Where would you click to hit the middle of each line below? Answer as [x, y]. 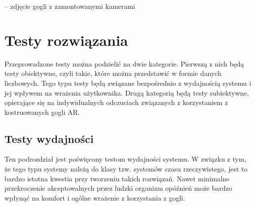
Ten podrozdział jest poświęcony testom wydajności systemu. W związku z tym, [126, 159]
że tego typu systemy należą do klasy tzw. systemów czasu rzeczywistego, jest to [126, 169]
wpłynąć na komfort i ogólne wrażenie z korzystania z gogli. [95, 197]
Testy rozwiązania [66, 40]
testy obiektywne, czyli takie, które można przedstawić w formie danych [113, 73]
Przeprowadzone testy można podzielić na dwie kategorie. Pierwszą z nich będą [124, 63]
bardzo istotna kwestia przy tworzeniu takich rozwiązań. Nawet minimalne [117, 178]
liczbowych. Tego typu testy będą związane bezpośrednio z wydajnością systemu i [128, 83]
